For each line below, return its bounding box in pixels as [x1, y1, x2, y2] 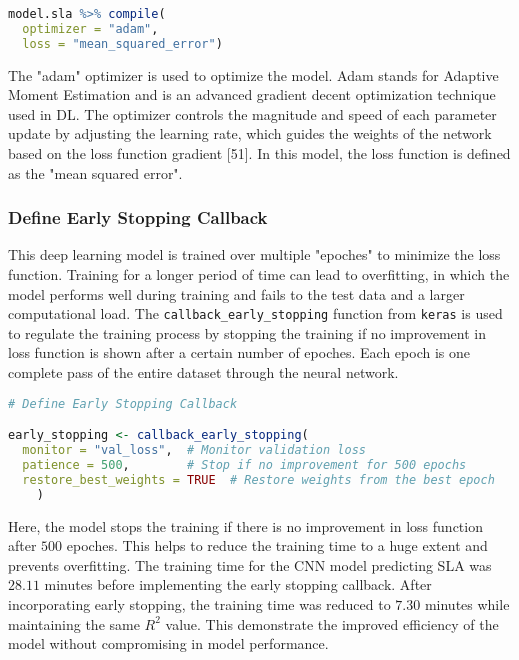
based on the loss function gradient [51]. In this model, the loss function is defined [8, 143, 511, 163]
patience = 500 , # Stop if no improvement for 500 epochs [22, 457, 467, 472]
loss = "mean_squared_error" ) [22, 36, 223, 51]
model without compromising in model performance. [8, 633, 329, 654]
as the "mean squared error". [8, 162, 183, 183]
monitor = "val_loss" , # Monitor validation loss [22, 443, 366, 458]
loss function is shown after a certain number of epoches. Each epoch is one [8, 342, 470, 363]
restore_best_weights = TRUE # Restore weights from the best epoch [22, 472, 495, 487]
